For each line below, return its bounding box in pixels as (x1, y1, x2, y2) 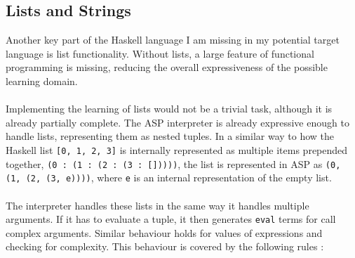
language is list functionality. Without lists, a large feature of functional (6, 46, 314, 60)
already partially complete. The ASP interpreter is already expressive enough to (6, 115, 349, 129)
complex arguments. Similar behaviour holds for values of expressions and (6, 225, 323, 240)
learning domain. (6, 73, 78, 88)
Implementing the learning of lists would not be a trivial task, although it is (6, 101, 333, 116)
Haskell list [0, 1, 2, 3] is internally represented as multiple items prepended (6, 142, 348, 157)
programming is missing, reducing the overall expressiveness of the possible (6, 60, 328, 75)
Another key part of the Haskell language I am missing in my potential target (6, 32, 340, 47)
